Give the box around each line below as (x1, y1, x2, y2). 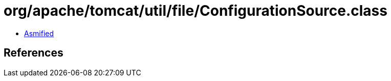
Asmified (24, 29, 54, 38)
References (4, 46, 63, 60)
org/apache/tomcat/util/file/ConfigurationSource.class (4, 2, 387, 19)
